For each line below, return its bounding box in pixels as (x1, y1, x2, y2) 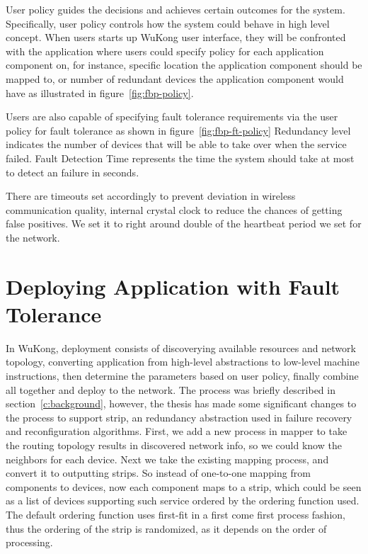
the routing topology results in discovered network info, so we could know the (6, 437, 342, 452)
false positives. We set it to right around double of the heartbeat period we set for (6, 216, 362, 231)
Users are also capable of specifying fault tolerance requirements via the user (6, 109, 338, 124)
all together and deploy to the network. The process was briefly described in (6, 382, 335, 397)
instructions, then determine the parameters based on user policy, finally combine (6, 368, 359, 383)
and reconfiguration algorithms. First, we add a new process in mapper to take (6, 424, 347, 439)
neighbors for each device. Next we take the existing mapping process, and (6, 451, 329, 466)
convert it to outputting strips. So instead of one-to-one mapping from (6, 465, 311, 480)
